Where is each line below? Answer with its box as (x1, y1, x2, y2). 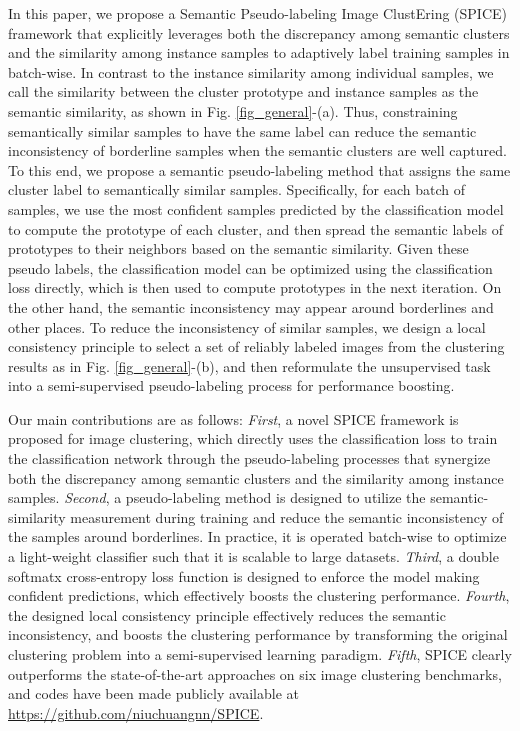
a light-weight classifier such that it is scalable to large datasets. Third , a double (8, 546, 499, 567)
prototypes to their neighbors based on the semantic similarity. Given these (8, 238, 469, 259)
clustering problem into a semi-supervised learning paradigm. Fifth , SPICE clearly (8, 644, 512, 664)
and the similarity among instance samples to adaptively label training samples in (8, 42, 510, 63)
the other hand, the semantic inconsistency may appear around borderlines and (8, 296, 494, 317)
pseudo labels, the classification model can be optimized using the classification (8, 257, 493, 278)
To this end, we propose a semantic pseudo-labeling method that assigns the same (8, 159, 511, 180)
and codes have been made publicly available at (8, 683, 299, 704)
